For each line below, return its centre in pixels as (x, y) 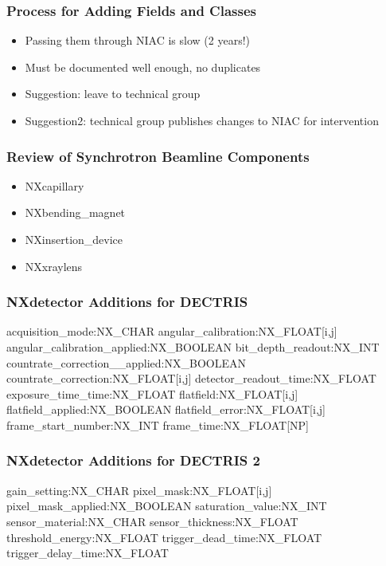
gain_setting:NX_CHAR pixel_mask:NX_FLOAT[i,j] (139, 490)
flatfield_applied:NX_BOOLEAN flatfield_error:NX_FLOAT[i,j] (166, 409)
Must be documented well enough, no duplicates (143, 67)
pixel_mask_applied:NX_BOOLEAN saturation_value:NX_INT (167, 506)
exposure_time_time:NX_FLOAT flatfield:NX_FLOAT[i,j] (152, 393)
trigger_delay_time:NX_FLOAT (88, 553)
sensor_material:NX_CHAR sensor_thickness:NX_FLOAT (152, 521)
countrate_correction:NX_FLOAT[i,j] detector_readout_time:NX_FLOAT (191, 378)
